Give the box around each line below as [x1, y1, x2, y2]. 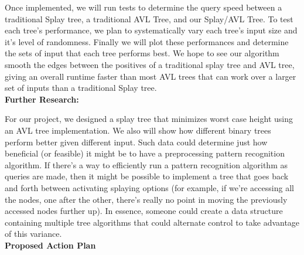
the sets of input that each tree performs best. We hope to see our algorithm [5, 47, 279, 59]
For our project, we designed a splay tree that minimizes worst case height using [5, 113, 293, 125]
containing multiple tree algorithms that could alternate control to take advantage [5, 216, 300, 228]
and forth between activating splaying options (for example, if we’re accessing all [5, 181, 294, 193]
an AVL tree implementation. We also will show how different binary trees [5, 124, 271, 136]
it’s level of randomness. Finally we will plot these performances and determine [5, 35, 289, 47]
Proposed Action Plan [5, 239, 96, 251]
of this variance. [5, 227, 62, 240]
